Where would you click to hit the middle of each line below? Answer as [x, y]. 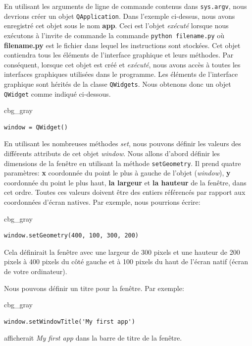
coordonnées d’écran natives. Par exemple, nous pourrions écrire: [102, 202]
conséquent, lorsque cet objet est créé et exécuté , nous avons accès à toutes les [122, 64]
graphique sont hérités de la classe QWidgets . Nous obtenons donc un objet [118, 84]
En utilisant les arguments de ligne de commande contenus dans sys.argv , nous [126, 6]
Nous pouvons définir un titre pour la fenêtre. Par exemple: [94, 288]
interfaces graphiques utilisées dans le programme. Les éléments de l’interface [121, 74]
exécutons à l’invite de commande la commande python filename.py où [114, 35]
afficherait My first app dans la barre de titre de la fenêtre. [93, 338]
